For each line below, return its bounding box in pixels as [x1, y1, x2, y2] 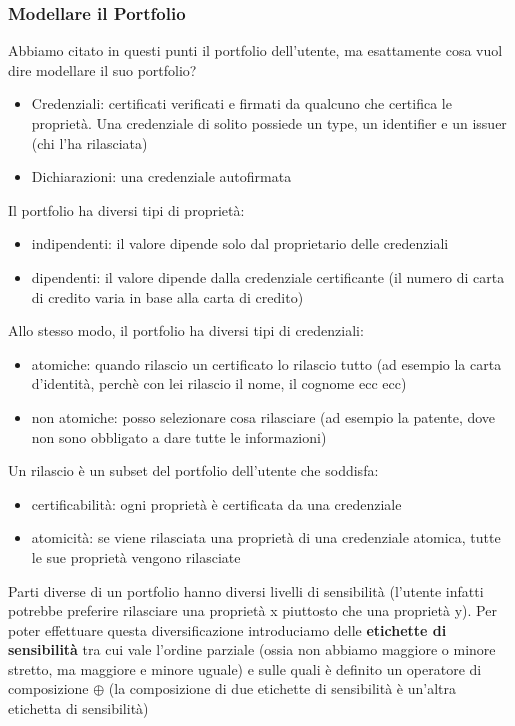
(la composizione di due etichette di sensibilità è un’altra [108, 678, 456, 699]
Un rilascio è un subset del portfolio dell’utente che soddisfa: [8, 460, 379, 481]
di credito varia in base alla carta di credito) [31, 286, 304, 307]
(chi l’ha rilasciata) [31, 132, 148, 153]
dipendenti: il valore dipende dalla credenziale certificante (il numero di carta [31, 266, 505, 287]
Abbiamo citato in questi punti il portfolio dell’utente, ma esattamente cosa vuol [8, 40, 503, 61]
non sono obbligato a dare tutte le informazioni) [31, 426, 327, 447]
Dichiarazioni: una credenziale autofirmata [31, 166, 292, 187]
